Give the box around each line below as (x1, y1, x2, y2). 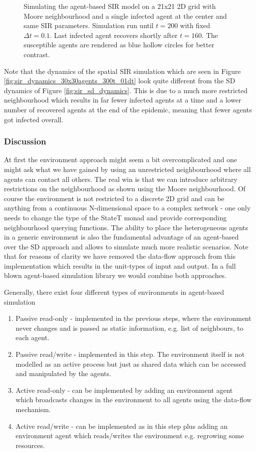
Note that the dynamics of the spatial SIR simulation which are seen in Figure (4, 66, 241, 76)
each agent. (15, 332, 50, 343)
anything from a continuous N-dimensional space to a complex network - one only (4, 203, 251, 213)
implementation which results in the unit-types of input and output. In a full (4, 260, 236, 271)
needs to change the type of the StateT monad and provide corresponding (4, 212, 227, 222)
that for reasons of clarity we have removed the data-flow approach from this (4, 251, 236, 261)
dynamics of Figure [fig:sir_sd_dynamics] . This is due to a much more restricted (4, 85, 248, 95)
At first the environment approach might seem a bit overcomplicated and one (4, 154, 237, 165)
